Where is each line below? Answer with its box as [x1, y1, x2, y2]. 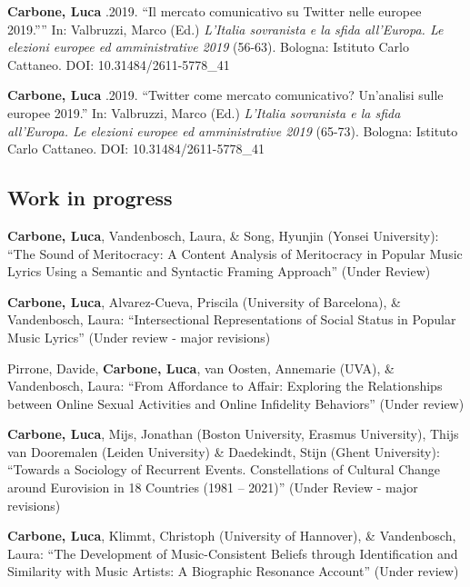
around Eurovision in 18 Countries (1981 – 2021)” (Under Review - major [7, 478, 418, 497]
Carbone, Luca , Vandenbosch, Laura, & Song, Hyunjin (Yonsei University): [7, 225, 439, 244]
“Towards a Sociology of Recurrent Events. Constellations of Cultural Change [7, 460, 441, 479]
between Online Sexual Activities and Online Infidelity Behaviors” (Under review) [7, 393, 465, 413]
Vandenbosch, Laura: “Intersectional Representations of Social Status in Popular [7, 310, 456, 329]
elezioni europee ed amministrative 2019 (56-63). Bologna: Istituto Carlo [7, 37, 409, 56]
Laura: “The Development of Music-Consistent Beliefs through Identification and [7, 543, 458, 562]
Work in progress [7, 184, 173, 212]
